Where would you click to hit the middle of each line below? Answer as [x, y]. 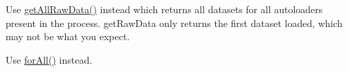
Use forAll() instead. [49, 59]
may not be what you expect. [68, 36]
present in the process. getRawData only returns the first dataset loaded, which [174, 22]
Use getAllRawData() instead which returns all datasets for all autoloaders [164, 9]
